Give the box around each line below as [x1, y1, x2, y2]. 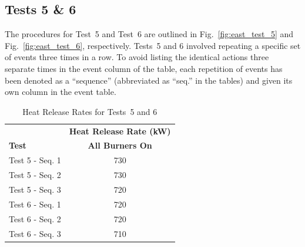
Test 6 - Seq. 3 [9, 227, 61, 239]
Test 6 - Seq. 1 [9, 197, 61, 210]
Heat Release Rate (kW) [69, 124, 171, 137]
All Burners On [88, 139, 152, 152]
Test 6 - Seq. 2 [9, 212, 61, 225]
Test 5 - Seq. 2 [9, 169, 61, 181]
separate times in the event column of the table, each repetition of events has [5, 62, 283, 74]
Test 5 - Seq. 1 [9, 154, 61, 166]
